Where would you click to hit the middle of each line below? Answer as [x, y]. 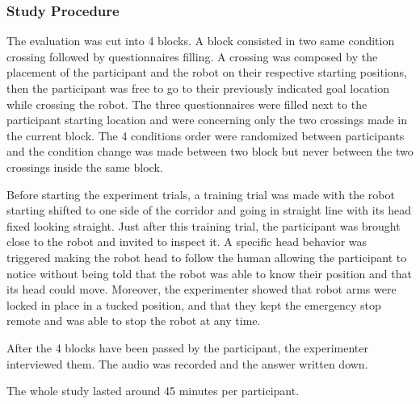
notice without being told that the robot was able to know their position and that [209, 273]
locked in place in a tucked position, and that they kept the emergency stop [194, 304]
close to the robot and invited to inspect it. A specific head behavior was [187, 242]
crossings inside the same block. [85, 167]
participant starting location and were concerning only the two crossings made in [207, 120]
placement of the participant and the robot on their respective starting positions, [207, 72]
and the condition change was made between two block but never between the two [210, 151]
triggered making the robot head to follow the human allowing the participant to [207, 257]
